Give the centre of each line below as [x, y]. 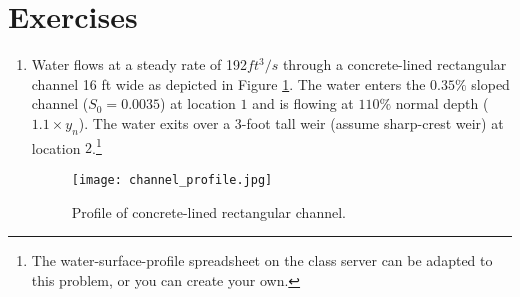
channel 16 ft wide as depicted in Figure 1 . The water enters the [228, 83]
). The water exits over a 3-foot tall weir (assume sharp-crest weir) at [291, 122]
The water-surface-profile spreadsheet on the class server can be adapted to [262, 260]
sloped [490, 83]
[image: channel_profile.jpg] [172, 179]
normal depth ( [442, 103]
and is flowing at [303, 103]
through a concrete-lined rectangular [394, 64]
